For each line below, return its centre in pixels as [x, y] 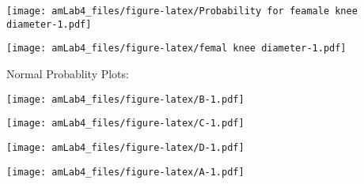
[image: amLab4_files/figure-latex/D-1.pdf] [125, 147]
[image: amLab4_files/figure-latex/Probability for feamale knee [182, 11]
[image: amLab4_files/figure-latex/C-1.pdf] [125, 124]
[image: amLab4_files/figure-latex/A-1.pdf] [125, 172]
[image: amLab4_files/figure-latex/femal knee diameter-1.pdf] [176, 49]
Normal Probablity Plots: [68, 73]
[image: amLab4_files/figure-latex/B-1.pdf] [125, 99]
